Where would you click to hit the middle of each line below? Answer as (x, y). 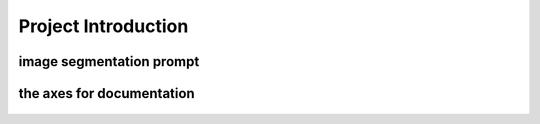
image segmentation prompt (109, 61)
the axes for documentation (106, 93)
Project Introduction (103, 26)
